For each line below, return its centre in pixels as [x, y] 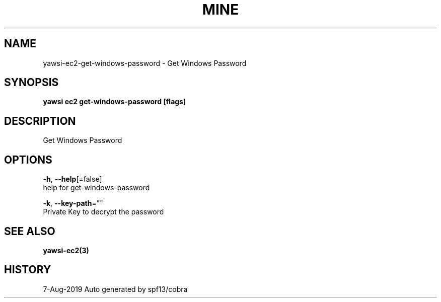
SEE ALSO [30, 231]
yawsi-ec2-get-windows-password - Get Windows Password [145, 63]
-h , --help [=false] [72, 179]
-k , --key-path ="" [73, 203]
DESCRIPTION [40, 121]
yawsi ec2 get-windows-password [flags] [115, 102]
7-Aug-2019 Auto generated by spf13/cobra [115, 289]
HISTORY [28, 270]
